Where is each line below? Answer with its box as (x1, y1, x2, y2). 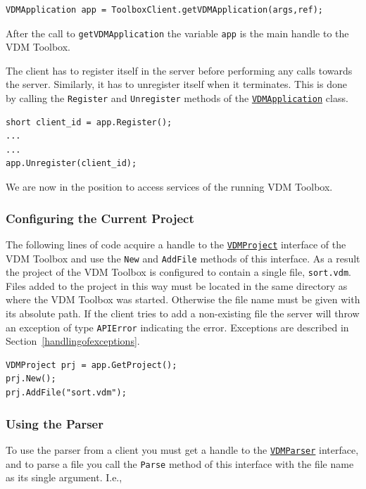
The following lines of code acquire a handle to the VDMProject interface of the (6, 236, 346, 251)
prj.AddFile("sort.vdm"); (6, 388, 127, 398)
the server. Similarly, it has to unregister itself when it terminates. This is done (6, 77, 347, 91)
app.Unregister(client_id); (6, 158, 137, 169)
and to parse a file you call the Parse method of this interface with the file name (6, 456, 354, 471)
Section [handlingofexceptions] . (6, 334, 140, 348)
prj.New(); (6, 374, 56, 384)
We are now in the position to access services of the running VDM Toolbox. (6, 179, 333, 194)
